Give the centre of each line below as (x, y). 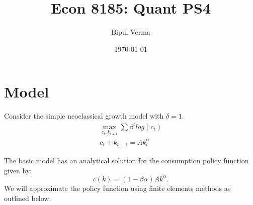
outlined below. (28, 198)
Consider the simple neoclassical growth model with (84, 116)
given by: (18, 170)
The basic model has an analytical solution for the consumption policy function (126, 161)
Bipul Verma (131, 32)
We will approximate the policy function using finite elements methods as (117, 188)
